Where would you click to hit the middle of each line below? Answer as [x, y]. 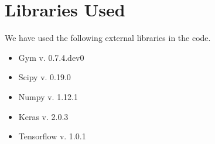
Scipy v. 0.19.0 [45, 77]
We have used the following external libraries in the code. [108, 38]
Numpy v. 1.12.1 [48, 96]
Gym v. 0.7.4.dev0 [51, 57]
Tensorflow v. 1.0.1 [52, 136]
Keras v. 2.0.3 [43, 116]
